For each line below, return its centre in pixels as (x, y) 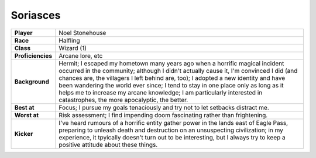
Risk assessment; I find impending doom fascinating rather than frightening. (163, 115)
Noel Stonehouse (83, 33)
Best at (24, 107)
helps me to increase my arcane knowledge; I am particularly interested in (161, 92)
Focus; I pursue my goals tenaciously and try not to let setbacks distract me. (164, 107)
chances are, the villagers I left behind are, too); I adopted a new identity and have (172, 78)
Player (23, 33)
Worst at (27, 115)
